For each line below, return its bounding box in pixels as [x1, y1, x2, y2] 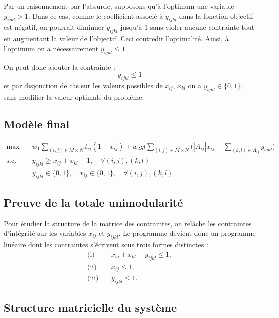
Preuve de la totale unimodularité [4, 195, 183, 210]
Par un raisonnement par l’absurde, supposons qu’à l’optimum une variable [4, 1, 234, 11]
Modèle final [4, 116, 70, 131]
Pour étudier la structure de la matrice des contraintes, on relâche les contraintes [4, 218, 252, 228]
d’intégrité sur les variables [4, 228, 86, 238]
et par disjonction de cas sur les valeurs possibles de [4, 80, 163, 90]
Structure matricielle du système [4, 300, 177, 315]
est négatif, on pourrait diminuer [4, 22, 104, 32]
